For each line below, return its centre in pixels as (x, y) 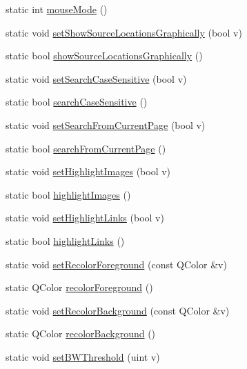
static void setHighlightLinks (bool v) (85, 218)
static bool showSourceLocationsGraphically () (104, 56)
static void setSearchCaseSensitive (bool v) (96, 78)
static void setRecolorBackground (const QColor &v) (118, 310)
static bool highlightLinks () (65, 240)
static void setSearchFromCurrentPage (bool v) (106, 124)
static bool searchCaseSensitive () (77, 102)
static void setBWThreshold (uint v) (83, 356)
